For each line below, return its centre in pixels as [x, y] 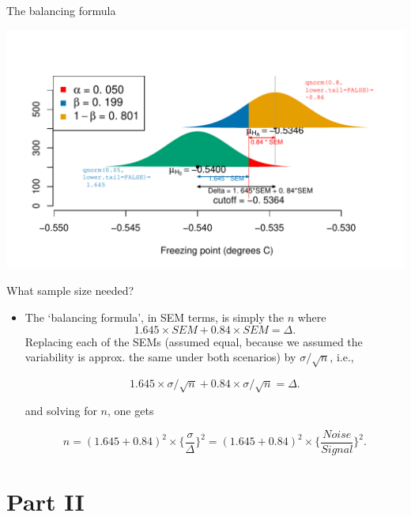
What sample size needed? [70, 291]
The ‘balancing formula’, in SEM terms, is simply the [154, 317]
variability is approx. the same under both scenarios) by [160, 357]
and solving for [61, 411]
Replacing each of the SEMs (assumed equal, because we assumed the [194, 341]
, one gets [131, 411]
